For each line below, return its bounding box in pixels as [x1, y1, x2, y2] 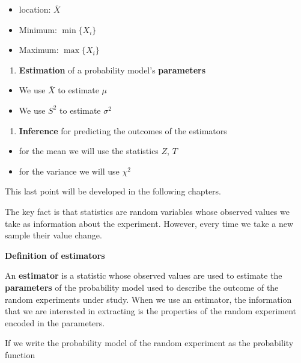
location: [19, 3, 51, 15]
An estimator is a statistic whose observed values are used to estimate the [5, 269, 282, 282]
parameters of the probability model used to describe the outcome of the [5, 281, 279, 293]
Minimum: [19, 23, 57, 36]
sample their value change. [5, 229, 102, 241]
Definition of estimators [5, 249, 105, 261]
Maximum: [19, 43, 59, 56]
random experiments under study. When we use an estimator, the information [5, 293, 292, 305]
